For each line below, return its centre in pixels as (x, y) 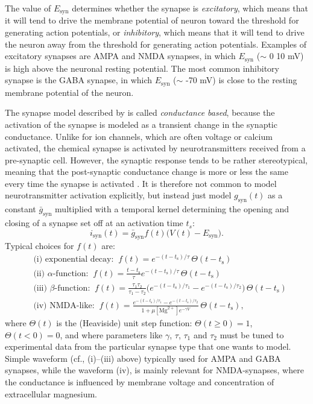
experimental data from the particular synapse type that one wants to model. (148, 346)
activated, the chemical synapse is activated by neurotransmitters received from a (155, 148)
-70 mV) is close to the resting (241, 80)
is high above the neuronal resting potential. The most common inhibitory (142, 68)
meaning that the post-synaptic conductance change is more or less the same (147, 172)
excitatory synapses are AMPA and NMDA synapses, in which (120, 56)
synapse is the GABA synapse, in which (79, 80)
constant (21, 209)
